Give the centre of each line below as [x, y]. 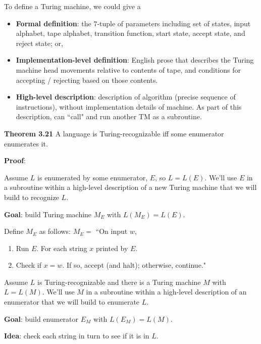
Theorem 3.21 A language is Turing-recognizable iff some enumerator [114, 133]
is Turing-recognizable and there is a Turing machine [119, 282]
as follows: [55, 231]
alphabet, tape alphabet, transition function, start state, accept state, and [130, 33]
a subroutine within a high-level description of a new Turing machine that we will [130, 187]
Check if [29, 265]
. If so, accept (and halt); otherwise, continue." [134, 265]
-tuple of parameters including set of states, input [174, 23]
